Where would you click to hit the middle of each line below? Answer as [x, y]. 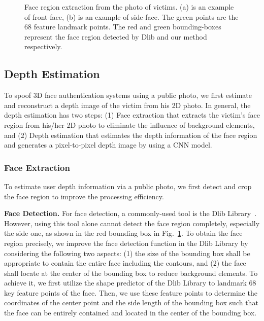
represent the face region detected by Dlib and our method [116, 36]
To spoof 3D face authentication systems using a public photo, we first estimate [128, 95]
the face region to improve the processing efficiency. [84, 196]
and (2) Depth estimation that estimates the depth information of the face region [131, 135]
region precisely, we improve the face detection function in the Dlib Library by [126, 243]
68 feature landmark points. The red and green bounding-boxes [123, 27]
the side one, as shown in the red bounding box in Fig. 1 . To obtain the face [123, 233]
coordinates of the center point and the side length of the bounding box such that [131, 302]
